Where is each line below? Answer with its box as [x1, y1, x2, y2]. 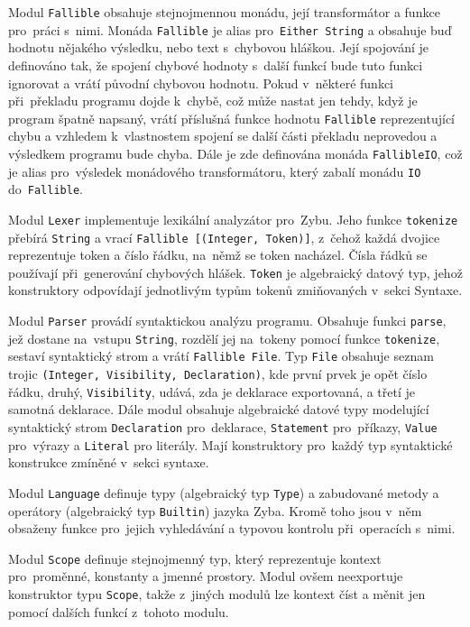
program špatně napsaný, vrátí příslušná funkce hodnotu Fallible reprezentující [8, 108, 456, 127]
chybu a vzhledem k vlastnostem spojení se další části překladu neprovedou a [8, 126, 438, 145]
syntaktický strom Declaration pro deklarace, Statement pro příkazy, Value [8, 417, 438, 436]
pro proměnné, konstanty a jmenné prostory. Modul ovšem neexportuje [8, 567, 403, 586]
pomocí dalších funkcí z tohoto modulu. [8, 602, 229, 621]
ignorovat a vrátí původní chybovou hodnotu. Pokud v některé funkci [8, 73, 394, 92]
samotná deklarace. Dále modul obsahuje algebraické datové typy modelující [8, 400, 429, 419]
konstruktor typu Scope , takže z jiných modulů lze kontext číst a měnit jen [8, 585, 426, 603]
